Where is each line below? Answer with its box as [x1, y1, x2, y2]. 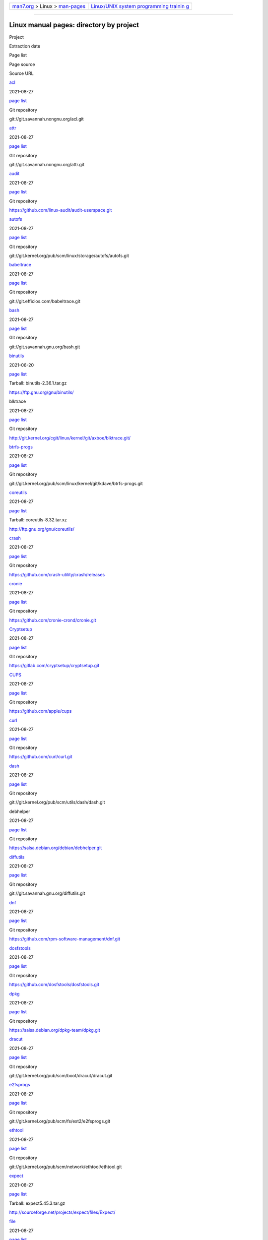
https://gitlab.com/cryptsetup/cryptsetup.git [9, 663, 99, 669]
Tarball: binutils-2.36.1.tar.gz [9, 380, 67, 386]
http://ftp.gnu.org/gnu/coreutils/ [9, 526, 74, 532]
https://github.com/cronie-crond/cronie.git [9, 617, 96, 623]
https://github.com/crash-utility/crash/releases [9, 571, 105, 577]
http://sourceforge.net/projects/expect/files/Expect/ [9, 1209, 116, 1215]
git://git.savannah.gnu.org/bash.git [9, 344, 80, 350]
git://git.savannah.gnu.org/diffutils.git [9, 890, 85, 896]
